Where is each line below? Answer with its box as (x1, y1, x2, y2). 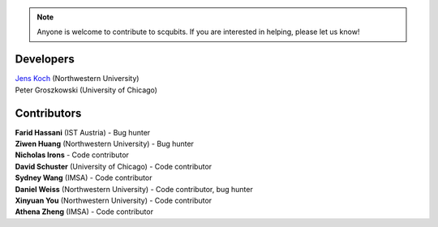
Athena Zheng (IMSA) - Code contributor (15, 207, 154, 216)
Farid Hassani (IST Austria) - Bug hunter (15, 127, 151, 137)
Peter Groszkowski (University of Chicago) (15, 85, 158, 95)
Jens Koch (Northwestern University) (15, 74, 140, 84)
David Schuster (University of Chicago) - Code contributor (15, 161, 213, 171)
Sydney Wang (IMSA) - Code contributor (15, 173, 152, 182)
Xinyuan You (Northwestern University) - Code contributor (15, 195, 213, 205)
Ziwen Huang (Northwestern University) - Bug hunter (15, 139, 195, 148)
